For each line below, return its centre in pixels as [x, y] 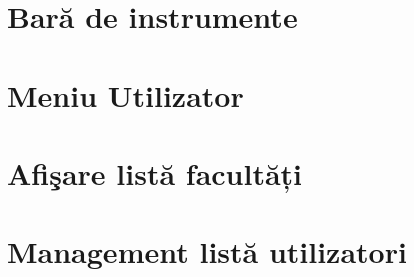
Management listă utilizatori [207, 251]
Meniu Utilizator [125, 94]
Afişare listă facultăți [155, 172]
